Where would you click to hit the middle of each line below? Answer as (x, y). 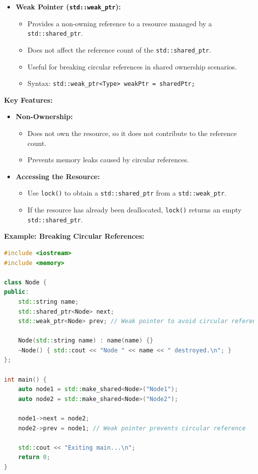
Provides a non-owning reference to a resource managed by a (120, 23)
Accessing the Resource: (58, 176)
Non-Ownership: (44, 116)
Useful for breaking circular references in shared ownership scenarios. (132, 66)
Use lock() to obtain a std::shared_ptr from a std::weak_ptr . (127, 193)
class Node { (25, 282)
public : (17, 292)
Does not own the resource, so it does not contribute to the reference (132, 133)
